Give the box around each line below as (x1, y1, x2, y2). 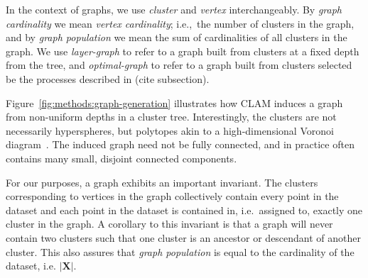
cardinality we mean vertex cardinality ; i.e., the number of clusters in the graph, (6, 16, 355, 30)
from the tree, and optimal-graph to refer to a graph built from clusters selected (6, 57, 352, 72)
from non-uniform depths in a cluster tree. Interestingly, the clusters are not (6, 109, 337, 124)
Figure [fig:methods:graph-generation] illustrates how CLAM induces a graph (6, 95, 343, 110)
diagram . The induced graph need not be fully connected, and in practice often (6, 137, 355, 152)
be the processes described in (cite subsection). (6, 71, 210, 86)
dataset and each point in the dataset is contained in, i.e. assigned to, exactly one (6, 202, 363, 217)
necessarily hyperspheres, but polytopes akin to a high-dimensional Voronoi (6, 123, 334, 138)
